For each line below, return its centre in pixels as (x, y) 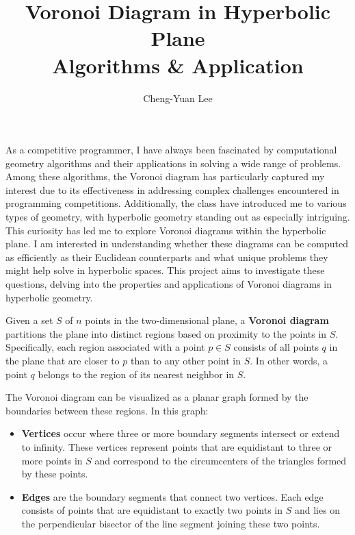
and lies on (317, 510)
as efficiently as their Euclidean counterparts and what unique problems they (167, 257)
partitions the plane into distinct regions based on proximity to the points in (166, 333)
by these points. (55, 474)
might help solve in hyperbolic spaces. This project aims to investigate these (165, 270)
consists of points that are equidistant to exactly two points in (152, 510)
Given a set (29, 320)
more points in (52, 460)
